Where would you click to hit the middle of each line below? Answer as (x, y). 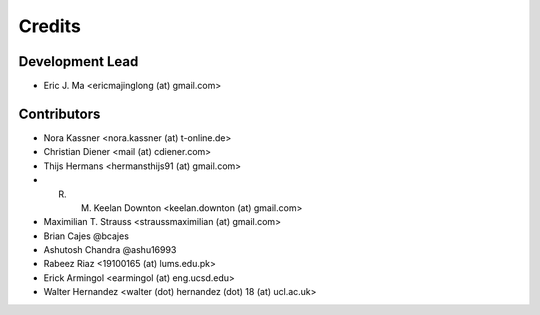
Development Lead (78, 61)
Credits (50, 26)
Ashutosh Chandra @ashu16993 (110, 250)
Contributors (59, 113)
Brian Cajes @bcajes (86, 236)
